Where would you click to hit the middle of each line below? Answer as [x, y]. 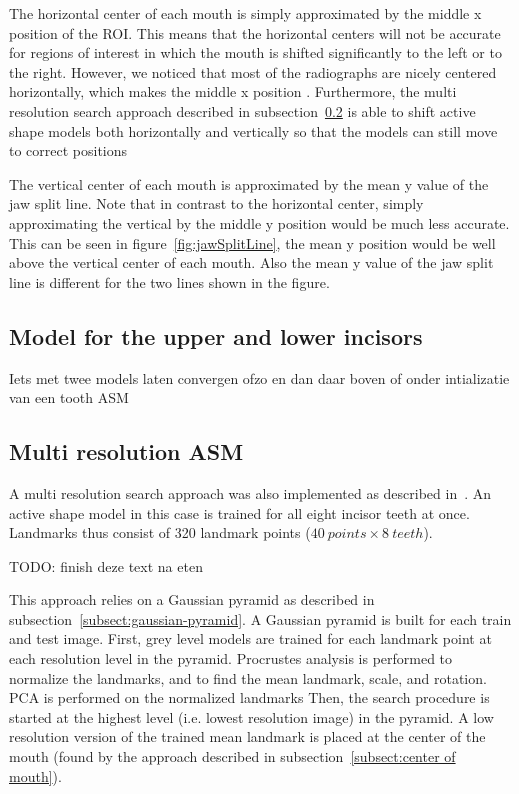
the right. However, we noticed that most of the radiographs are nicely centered [253, 71]
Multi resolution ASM [126, 451]
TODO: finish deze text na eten [106, 565]
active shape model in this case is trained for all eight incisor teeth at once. [239, 512]
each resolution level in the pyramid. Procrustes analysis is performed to [231, 658]
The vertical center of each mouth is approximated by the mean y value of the [249, 183]
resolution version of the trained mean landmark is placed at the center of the [247, 736]
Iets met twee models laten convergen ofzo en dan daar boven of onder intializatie [259, 377]
